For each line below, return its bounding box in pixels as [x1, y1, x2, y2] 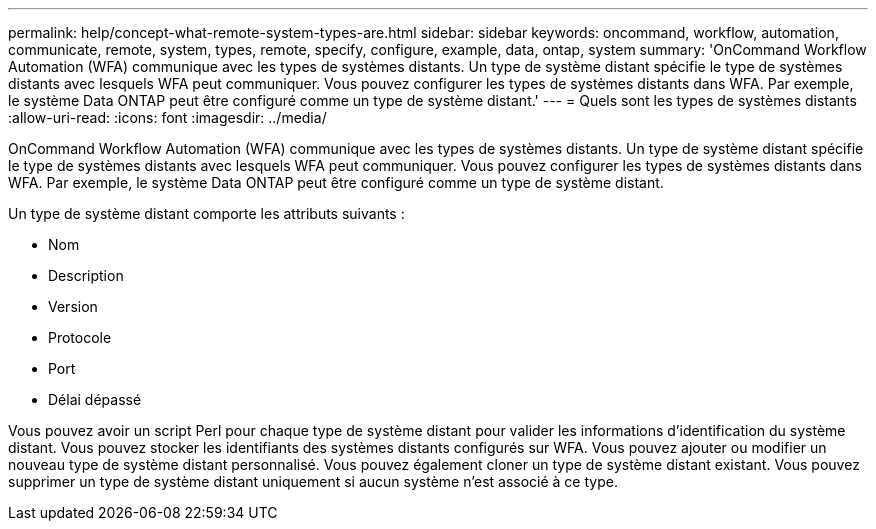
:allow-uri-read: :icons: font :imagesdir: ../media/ [8, 109, 327, 126]
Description [48, 267, 124, 284]
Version [48, 298, 98, 315]
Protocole [48, 329, 112, 346]
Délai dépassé [48, 391, 142, 408]
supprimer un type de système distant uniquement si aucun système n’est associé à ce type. [8, 473, 618, 490]
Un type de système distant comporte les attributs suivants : [8, 205, 405, 222]
